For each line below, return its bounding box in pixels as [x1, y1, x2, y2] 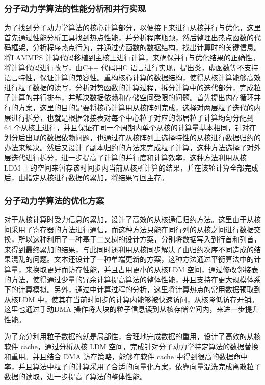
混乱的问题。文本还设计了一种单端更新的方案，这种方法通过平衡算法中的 [11, 254, 254, 264]
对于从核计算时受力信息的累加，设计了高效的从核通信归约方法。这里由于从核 [4, 213, 261, 224]
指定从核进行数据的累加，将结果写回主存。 [25, 172, 168, 183]
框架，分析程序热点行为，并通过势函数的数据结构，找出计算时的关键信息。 [11, 42, 261, 53]
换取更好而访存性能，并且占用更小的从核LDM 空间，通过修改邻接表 [32, 263, 258, 274]
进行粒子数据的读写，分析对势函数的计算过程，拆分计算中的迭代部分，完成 [4, 82, 254, 92]
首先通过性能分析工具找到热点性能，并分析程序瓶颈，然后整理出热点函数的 [4, 32, 254, 42]
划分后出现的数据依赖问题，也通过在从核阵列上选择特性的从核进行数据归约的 [4, 132, 261, 142]
